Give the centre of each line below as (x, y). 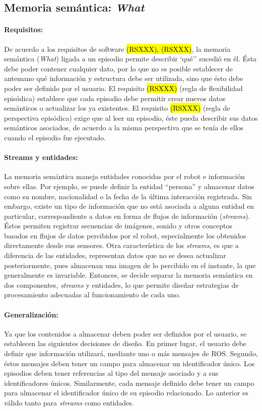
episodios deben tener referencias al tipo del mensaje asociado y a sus (111, 373)
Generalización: (31, 314)
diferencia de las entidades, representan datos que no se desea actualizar (115, 255)
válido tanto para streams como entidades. (69, 402)
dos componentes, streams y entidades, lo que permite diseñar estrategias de (121, 284)
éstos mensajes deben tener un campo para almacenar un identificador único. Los (129, 363)
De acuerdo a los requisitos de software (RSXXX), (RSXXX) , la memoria (117, 49)
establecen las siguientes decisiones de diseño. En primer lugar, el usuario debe (125, 343)
